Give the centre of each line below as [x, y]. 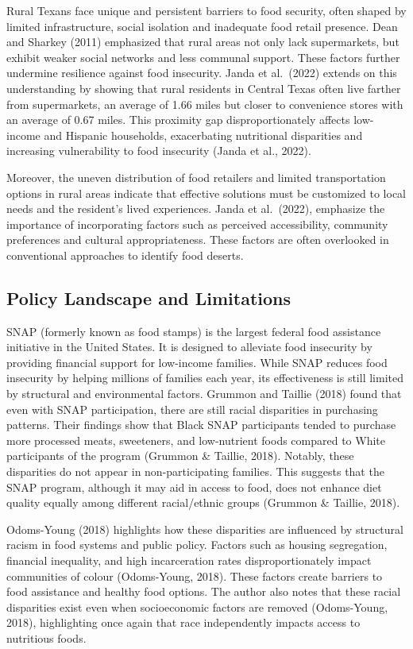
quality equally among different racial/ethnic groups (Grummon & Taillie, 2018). [203, 502]
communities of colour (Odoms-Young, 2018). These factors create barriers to [195, 576]
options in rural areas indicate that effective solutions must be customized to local [206, 193]
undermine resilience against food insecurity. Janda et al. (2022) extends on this [202, 73]
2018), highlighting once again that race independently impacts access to [183, 622]
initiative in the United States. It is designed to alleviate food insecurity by [189, 347]
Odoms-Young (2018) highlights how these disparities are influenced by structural [205, 529]
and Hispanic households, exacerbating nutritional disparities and [203, 135]
